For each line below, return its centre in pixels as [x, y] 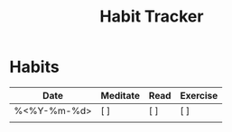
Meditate [121, 95]
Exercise [199, 95]
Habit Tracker [152, 17]
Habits [35, 67]
